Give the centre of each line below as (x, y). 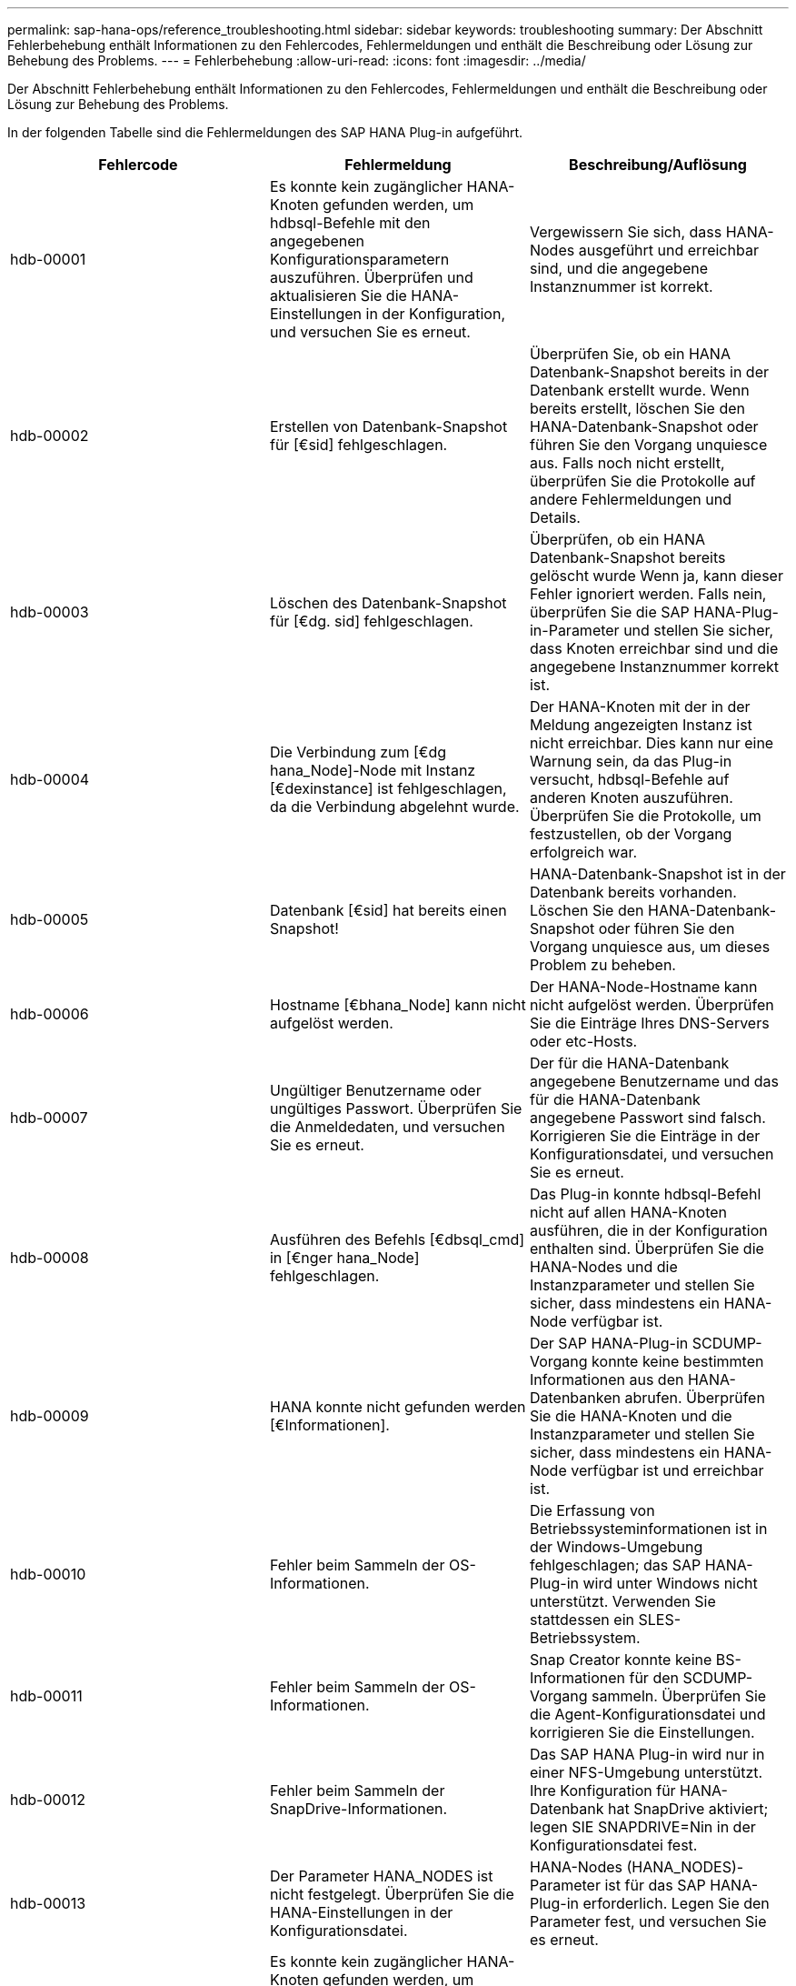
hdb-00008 (50, 1258)
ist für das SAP (655, 1885)
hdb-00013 (48, 1903)
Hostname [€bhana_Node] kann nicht (398, 1005)
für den (654, 1678)
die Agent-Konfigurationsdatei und (647, 1714)
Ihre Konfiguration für (602, 1790)
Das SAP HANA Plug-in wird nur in (647, 1754)
